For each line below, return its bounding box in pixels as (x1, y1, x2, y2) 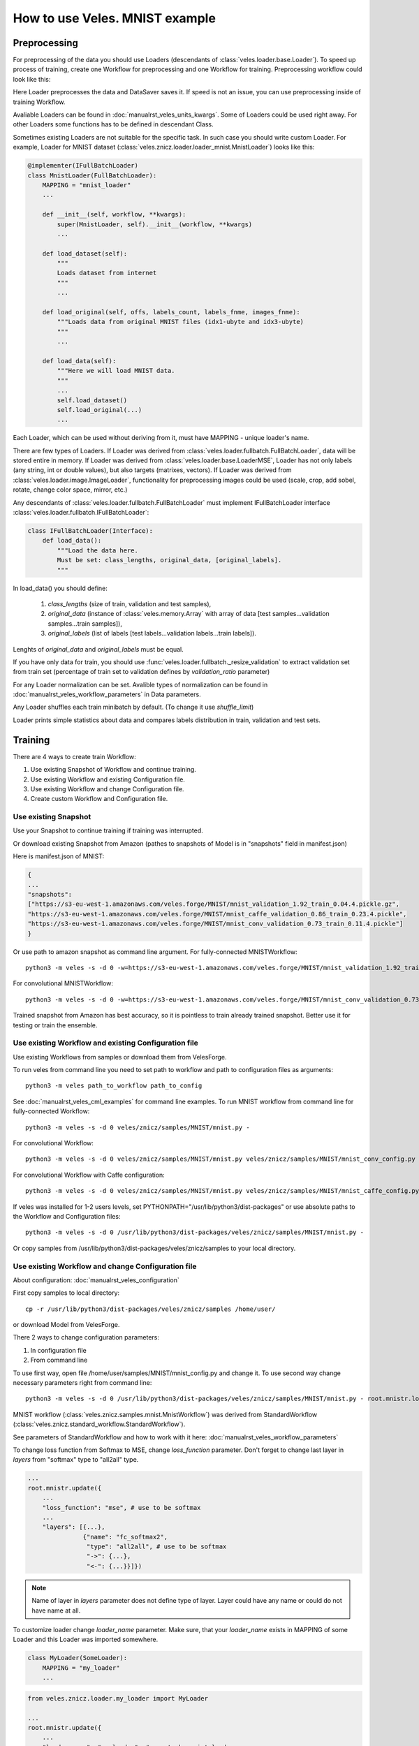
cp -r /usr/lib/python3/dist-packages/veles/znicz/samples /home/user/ (25, 1305, 276, 1313)
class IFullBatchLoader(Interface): (27, 527, 154, 535)
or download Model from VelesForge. (13, 1321, 120, 1329)
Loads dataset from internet (57, 269, 157, 277)
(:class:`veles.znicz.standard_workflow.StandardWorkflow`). (13, 1420, 186, 1428)
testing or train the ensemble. (13, 1020, 98, 1029)
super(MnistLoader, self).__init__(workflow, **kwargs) (57, 220, 253, 228)
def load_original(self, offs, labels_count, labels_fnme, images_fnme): (42, 308, 300, 316)
